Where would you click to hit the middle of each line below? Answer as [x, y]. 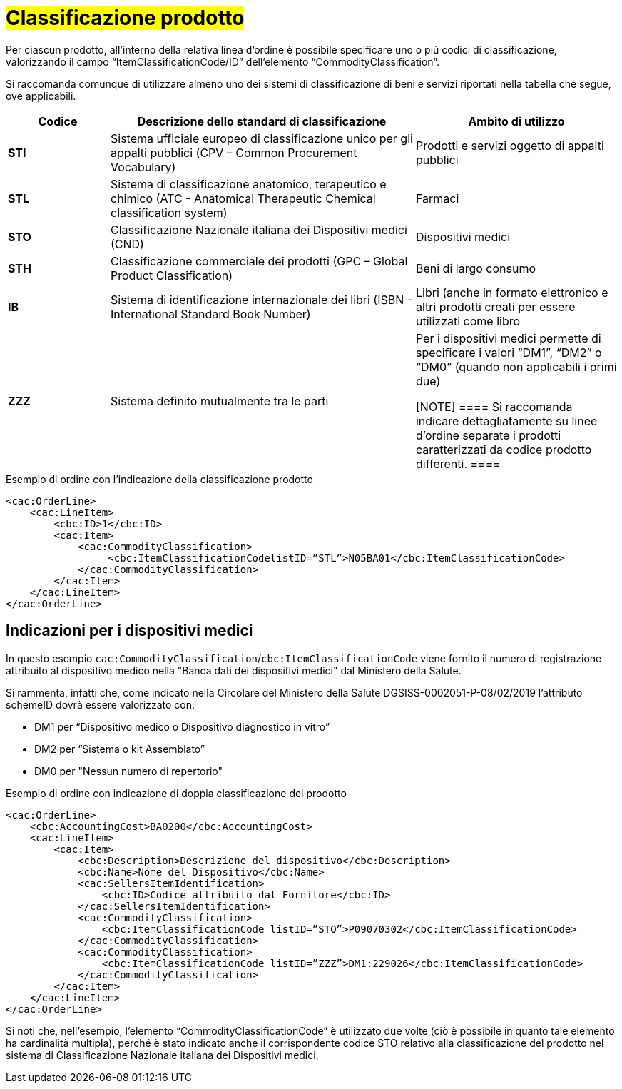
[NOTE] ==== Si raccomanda [494, 406]
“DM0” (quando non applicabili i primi [516, 366]
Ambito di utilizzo [516, 121]
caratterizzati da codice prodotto [504, 449]
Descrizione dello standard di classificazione [262, 121]
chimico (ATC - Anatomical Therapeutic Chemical [243, 198]
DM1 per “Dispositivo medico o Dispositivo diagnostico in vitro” [182, 726]
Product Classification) [172, 275]
